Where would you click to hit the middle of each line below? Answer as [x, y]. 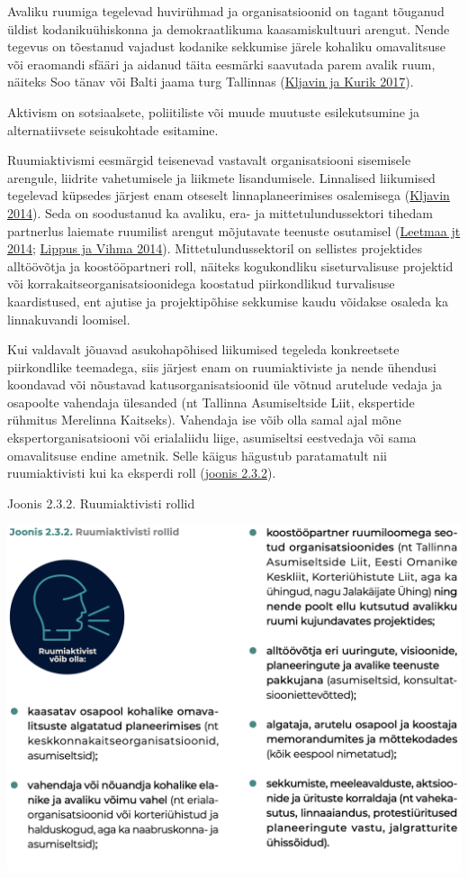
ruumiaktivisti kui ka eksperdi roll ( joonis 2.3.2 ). [142, 473]
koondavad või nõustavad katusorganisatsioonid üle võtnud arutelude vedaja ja [225, 384]
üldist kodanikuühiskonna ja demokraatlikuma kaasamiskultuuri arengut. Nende [229, 28]
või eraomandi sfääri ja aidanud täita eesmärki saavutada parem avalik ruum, [221, 64]
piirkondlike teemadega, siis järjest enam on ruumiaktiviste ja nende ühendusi [222, 366]
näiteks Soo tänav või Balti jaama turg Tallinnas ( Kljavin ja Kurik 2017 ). [211, 82]
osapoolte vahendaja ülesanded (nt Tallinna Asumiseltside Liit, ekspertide [211, 402]
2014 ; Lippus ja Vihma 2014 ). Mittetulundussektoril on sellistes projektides [215, 248]
